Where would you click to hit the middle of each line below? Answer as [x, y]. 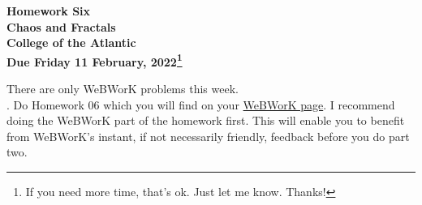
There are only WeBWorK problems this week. [123, 89]
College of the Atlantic [71, 43]
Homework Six [49, 11]
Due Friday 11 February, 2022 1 [95, 60]
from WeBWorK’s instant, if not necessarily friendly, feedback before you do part [208, 136]
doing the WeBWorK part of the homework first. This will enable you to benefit [206, 120]
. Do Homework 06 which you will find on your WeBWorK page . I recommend [201, 104]
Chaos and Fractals [61, 26]
